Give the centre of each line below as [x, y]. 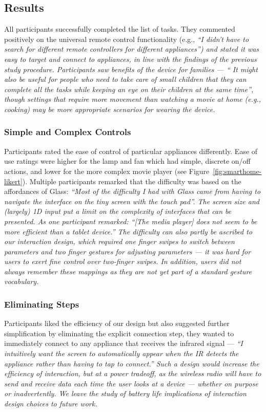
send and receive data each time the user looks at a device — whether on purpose [131, 383]
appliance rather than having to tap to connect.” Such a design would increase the [132, 363]
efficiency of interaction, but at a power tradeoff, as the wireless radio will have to [133, 373]
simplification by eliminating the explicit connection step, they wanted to [119, 333]
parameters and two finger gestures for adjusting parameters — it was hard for [128, 251]
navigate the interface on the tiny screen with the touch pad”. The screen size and [132, 201]
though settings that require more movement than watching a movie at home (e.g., [133, 99]
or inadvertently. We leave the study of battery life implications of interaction [125, 393]
